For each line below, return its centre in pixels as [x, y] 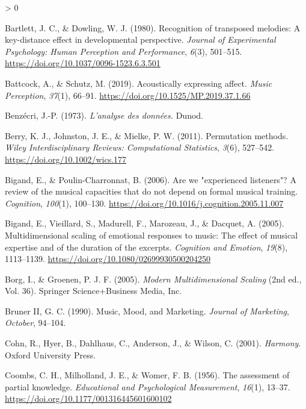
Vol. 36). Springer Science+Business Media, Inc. [93, 291]
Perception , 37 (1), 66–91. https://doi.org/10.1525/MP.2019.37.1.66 [128, 95]
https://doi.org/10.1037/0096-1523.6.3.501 [83, 63]
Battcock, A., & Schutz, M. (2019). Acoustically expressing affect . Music [139, 83]
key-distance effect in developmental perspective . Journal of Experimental [140, 39]
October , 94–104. [35, 323]
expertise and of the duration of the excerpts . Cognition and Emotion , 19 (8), [146, 247]
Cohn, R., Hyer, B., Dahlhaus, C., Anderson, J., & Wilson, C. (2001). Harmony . [153, 343]
